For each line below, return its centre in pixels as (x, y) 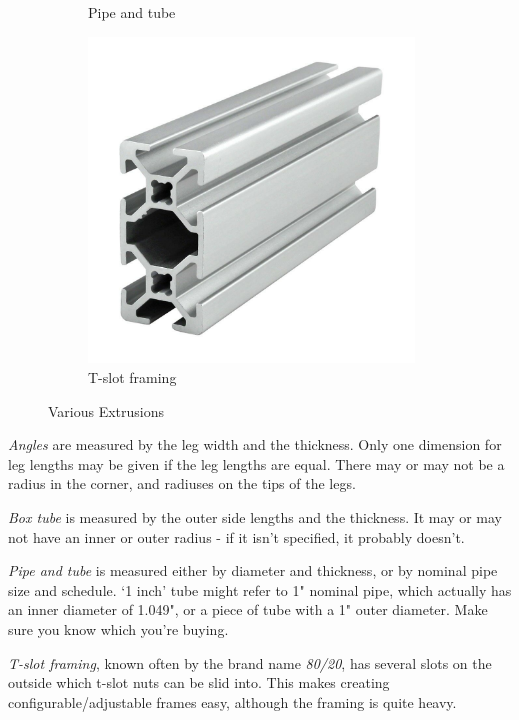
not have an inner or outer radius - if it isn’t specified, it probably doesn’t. (236, 536)
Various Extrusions (106, 410)
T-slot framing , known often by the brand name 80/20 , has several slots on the (250, 662)
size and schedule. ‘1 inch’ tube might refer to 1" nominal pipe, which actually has (260, 589)
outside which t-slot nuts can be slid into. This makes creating (199, 682)
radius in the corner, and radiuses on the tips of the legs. (182, 483)
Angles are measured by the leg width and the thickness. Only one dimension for (255, 444)
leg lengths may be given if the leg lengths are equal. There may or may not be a (256, 463)
